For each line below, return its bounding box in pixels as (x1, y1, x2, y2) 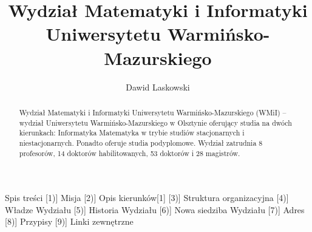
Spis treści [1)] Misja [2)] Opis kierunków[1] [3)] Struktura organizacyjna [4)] (5, 191, 289, 204)
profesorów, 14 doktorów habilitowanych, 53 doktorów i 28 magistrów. (19, 148, 240, 158)
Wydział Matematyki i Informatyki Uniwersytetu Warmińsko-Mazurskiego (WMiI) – (19, 107, 287, 117)
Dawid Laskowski (126, 80, 190, 93)
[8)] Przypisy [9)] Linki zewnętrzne (5, 215, 134, 228)
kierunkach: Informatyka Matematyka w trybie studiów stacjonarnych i (19, 128, 245, 138)
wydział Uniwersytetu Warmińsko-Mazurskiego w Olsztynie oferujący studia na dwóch (19, 117, 292, 128)
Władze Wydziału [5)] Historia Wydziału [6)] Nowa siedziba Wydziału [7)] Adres (5, 203, 305, 216)
